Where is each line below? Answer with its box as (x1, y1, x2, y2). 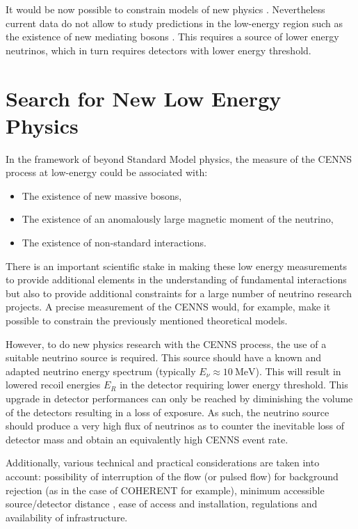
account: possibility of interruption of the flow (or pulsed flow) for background (6, 468, 339, 483)
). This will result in (255, 363, 341, 378)
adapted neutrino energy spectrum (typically (6, 363, 196, 378)
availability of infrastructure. (6, 510, 128, 524)
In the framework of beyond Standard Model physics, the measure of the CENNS (6, 151, 352, 166)
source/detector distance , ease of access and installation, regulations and (6, 496, 318, 511)
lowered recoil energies (6, 377, 101, 392)
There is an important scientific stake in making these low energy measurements (6, 258, 347, 273)
